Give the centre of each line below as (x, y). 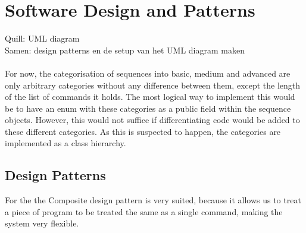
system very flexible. (42, 223)
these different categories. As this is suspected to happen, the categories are (143, 131)
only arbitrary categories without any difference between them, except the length (153, 85)
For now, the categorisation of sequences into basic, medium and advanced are (148, 73)
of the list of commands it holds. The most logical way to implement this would (150, 97)
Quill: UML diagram (42, 38)
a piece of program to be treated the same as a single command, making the (144, 211)
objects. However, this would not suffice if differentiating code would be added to (152, 120)
